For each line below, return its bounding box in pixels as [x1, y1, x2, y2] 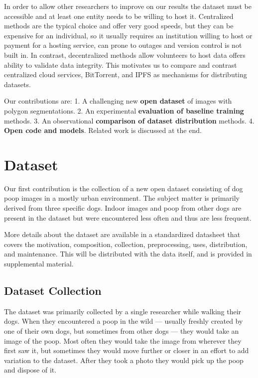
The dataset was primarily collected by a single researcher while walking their [4, 306, 242, 316]
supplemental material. [4, 258, 74, 268]
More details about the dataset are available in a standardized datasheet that [4, 229, 241, 240]
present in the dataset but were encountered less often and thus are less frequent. [4, 212, 252, 223]
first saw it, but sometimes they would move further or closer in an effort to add [4, 345, 249, 356]
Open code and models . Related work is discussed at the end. [4, 125, 202, 135]
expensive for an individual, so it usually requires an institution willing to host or [4, 30, 253, 40]
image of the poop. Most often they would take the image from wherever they [4, 335, 242, 346]
